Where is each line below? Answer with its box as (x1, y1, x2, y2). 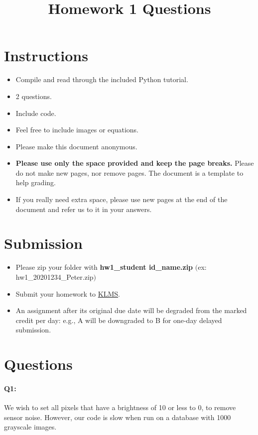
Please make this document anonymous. (15, 141, 137, 151)
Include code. (15, 108, 56, 118)
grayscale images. (4, 422, 57, 432)
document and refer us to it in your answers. (15, 204, 152, 214)
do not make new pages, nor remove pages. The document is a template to (15, 167, 244, 178)
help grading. (15, 177, 56, 188)
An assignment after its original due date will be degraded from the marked (15, 305, 247, 316)
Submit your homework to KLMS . (15, 288, 120, 299)
